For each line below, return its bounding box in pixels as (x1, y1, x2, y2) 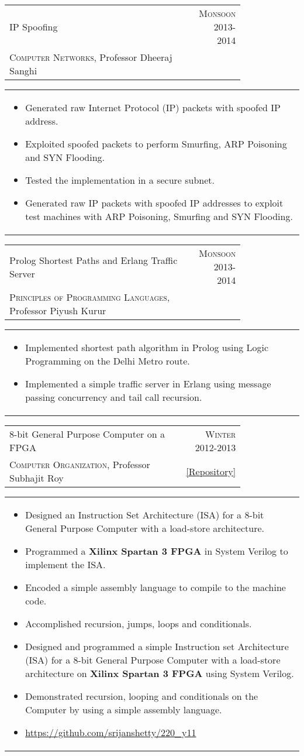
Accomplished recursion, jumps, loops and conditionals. (25, 617, 252, 630)
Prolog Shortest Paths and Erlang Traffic (9, 253, 178, 267)
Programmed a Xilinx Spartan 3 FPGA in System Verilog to (25, 544, 288, 558)
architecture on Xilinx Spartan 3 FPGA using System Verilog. (25, 666, 294, 680)
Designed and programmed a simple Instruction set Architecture (25, 640, 289, 653)
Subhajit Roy (9, 471, 64, 484)
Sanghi (9, 64, 37, 77)
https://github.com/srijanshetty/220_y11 (25, 726, 196, 739)
